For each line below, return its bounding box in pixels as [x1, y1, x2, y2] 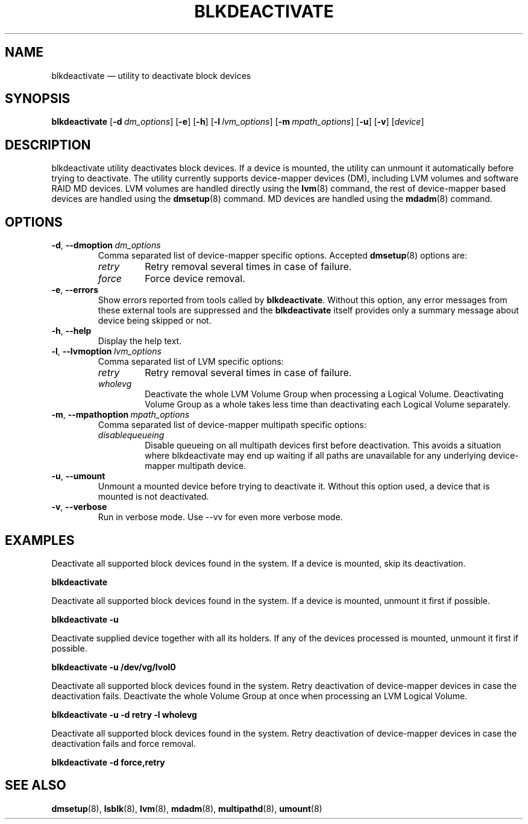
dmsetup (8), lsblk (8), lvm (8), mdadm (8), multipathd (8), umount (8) [51, 803, 322, 814]
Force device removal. [145, 272, 245, 285]
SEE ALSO [5, 778, 66, 793]
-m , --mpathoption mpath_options [51, 409, 190, 420]
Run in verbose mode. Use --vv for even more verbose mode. [98, 512, 343, 523]
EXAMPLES [5, 532, 75, 548]
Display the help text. [98, 336, 182, 347]
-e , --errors [51, 285, 98, 295]
